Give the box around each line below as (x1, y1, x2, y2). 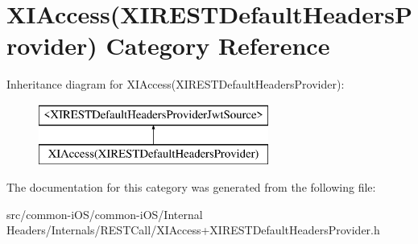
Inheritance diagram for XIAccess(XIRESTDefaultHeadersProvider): (6, 76, 345, 93)
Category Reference (106, 29, 330, 62)
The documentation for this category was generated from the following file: (6, 179, 376, 196)
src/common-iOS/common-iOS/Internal (6, 205, 203, 222)
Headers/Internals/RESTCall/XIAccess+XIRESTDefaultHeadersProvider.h (6, 221, 380, 238)
